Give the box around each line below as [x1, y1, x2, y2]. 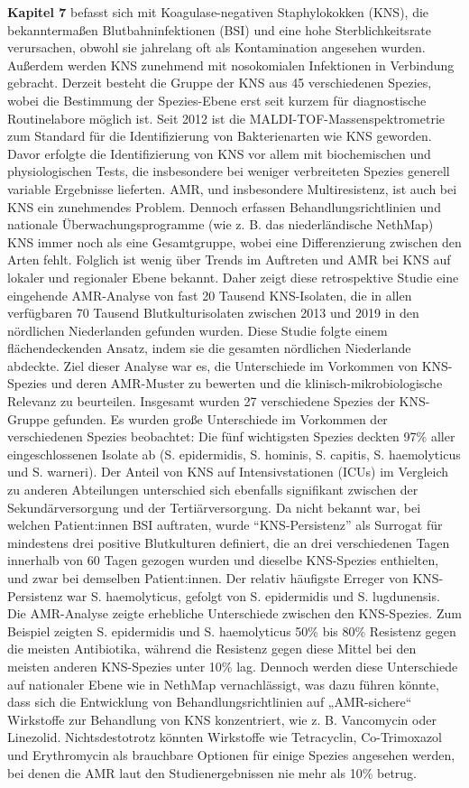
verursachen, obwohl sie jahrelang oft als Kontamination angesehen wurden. [7, 38, 426, 57]
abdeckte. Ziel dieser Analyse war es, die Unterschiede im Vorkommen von [7, 356, 418, 375]
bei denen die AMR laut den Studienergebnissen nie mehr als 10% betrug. [7, 763, 418, 782]
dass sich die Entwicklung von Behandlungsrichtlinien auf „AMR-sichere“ [7, 692, 412, 711]
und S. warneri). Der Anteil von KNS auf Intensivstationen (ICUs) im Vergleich [7, 462, 449, 481]
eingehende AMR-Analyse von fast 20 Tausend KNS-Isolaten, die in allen [7, 285, 412, 304]
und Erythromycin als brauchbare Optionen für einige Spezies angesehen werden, [7, 745, 455, 764]
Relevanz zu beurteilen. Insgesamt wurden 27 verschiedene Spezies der [7, 392, 395, 411]
